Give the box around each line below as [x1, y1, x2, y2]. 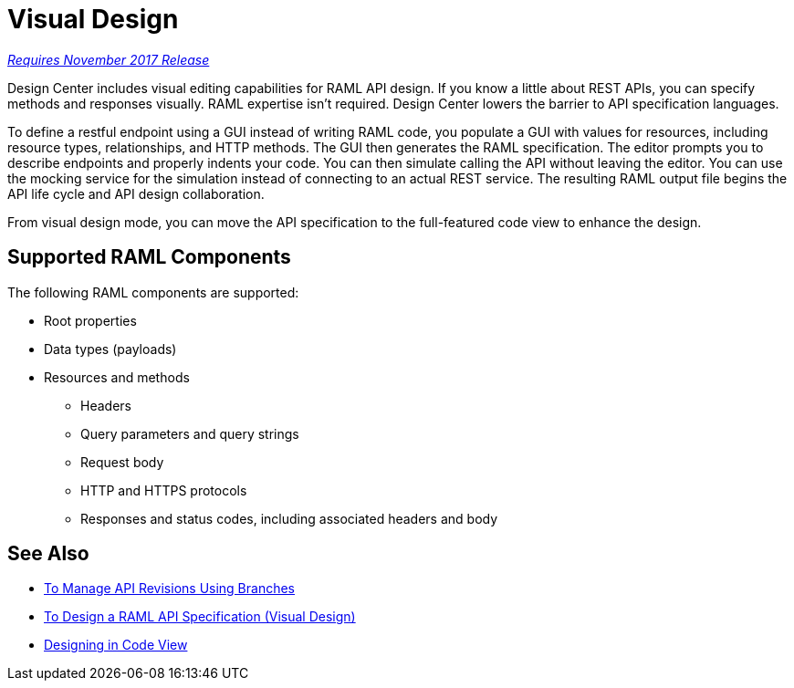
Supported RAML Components [7, 245, 291, 269]
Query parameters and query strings [80, 425, 299, 442]
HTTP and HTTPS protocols [80, 482, 247, 498]
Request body [80, 453, 164, 470]
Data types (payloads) [44, 340, 177, 357]
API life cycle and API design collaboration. [7, 185, 265, 202]
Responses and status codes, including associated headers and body [80, 510, 498, 526]
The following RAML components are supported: [7, 284, 299, 300]
